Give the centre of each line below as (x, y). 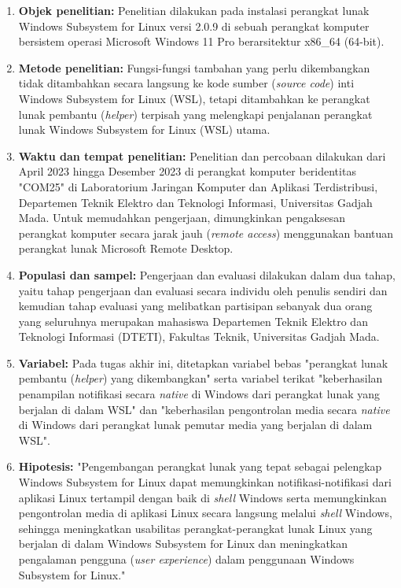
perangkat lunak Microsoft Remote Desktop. (126, 248)
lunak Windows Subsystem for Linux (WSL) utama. (144, 129)
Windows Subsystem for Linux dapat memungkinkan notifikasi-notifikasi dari (205, 482)
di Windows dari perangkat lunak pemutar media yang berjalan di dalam (195, 425)
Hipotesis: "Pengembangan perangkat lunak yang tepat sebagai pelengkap (200, 466)
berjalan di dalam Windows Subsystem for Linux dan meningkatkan (183, 544)
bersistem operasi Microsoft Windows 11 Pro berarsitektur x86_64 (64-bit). (201, 41)
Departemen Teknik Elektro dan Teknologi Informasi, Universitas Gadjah (195, 202)
